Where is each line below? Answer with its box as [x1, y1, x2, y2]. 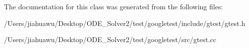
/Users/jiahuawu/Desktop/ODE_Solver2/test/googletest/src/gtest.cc [4, 34, 217, 45]
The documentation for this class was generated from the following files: [4, 1, 223, 11]
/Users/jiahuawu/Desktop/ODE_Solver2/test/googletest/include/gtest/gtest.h [4, 18, 246, 28]
